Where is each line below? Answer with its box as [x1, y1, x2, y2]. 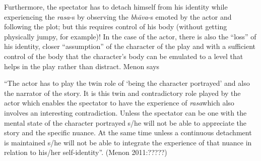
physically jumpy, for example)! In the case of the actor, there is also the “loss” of [4, 31, 256, 41]
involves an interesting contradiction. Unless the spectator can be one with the [4, 107, 247, 118]
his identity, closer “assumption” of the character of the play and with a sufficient [4, 41, 256, 51]
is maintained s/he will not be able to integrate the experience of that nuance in [4, 137, 252, 147]
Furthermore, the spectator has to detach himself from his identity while [4, 2, 228, 12]
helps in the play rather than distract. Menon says [4, 61, 160, 71]
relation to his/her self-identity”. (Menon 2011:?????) [4, 147, 167, 157]
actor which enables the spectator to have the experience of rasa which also [4, 97, 234, 108]
